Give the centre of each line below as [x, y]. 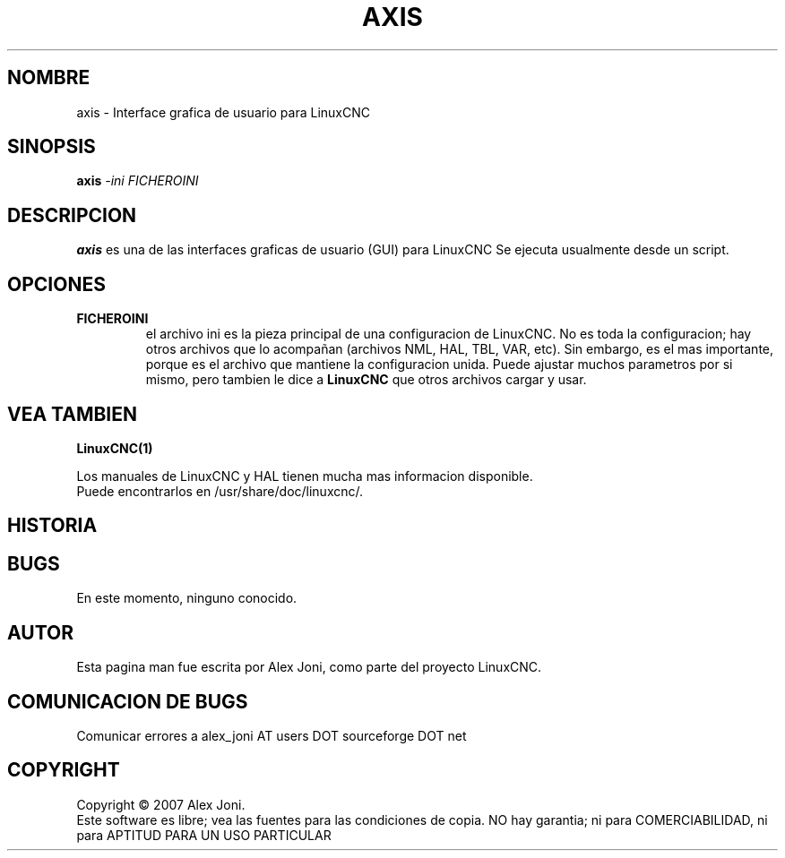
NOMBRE [49, 78]
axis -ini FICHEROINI [138, 181]
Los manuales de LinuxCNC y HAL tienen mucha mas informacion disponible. [305, 476]
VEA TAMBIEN [73, 414]
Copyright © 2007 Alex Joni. [161, 804]
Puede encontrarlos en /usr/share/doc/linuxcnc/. [220, 491]
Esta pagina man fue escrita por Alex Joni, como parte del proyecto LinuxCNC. [309, 667]
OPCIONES [56, 284]
